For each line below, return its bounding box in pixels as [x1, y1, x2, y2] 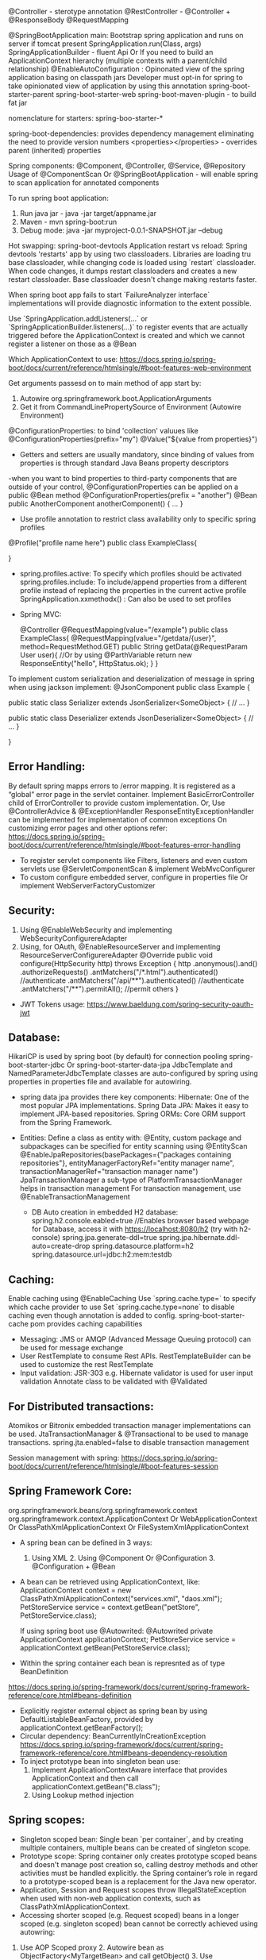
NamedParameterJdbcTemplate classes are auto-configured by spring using [8, 1069, 258, 1078]
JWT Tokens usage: [19, 999, 86, 1009]
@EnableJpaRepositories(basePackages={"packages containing [19, 1150, 232, 1160]
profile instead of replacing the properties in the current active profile [19, 586, 247, 595]
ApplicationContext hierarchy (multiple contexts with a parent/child [8, 56, 228, 65]
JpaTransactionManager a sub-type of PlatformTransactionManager [19, 1175, 243, 1185]
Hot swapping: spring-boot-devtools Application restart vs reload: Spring [8, 241, 248, 250]
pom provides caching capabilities [30, 1319, 143, 1329]
